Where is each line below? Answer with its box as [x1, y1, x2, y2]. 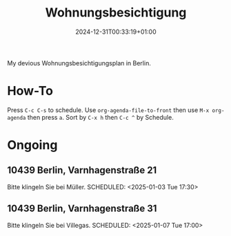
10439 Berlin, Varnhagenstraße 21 [7, 164, 157, 176]
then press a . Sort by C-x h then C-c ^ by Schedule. [27, 113, 174, 121]
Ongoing [7, 138, 58, 153]
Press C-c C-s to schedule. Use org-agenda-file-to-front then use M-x [7, 105, 210, 114]
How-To [7, 83, 54, 99]
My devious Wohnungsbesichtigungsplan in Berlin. [7, 58, 152, 67]
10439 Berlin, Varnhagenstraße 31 [7, 203, 157, 215]
